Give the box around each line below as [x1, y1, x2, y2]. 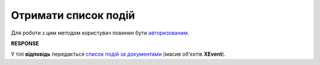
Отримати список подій [11, 9, 136, 22]
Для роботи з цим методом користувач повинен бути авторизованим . [11, 29, 190, 36]
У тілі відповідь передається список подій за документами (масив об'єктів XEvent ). [11, 50, 226, 58]
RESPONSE [11, 40, 40, 47]
